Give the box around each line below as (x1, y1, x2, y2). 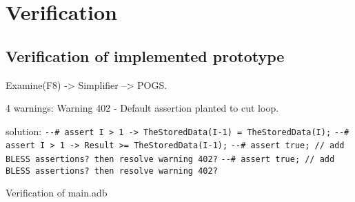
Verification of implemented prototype (6, 45, 285, 66)
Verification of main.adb (6, 185, 108, 200)
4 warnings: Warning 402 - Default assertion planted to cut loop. (6, 101, 279, 115)
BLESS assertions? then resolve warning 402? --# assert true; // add (6, 154, 335, 165)
